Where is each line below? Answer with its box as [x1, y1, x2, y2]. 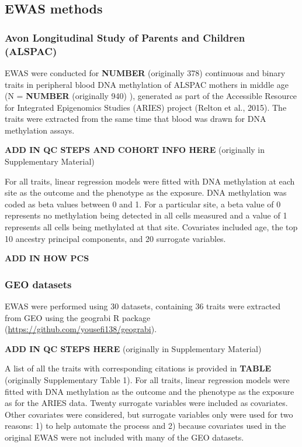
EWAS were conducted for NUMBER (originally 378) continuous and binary [5, 66, 286, 79]
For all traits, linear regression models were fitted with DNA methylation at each [5, 175, 295, 187]
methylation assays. [5, 124, 75, 136]
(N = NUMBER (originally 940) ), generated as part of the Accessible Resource [5, 90, 297, 102]
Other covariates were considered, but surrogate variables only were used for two [5, 408, 293, 420]
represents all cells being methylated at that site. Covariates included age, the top [5, 221, 298, 233]
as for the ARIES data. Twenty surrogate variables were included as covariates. [5, 397, 288, 409]
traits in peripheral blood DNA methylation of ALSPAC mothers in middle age [5, 78, 289, 90]
